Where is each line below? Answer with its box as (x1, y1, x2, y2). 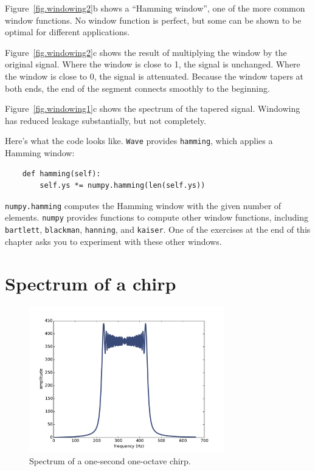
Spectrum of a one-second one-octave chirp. (29, 455, 191, 467)
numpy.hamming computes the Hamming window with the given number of (5, 199, 282, 211)
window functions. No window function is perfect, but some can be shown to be (5, 13, 302, 26)
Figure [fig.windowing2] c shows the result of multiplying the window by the (5, 46, 287, 58)
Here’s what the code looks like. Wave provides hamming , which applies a (5, 134, 273, 147)
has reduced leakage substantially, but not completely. (5, 114, 206, 126)
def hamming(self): (22, 169, 101, 178)
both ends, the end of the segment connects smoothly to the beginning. (5, 81, 270, 94)
